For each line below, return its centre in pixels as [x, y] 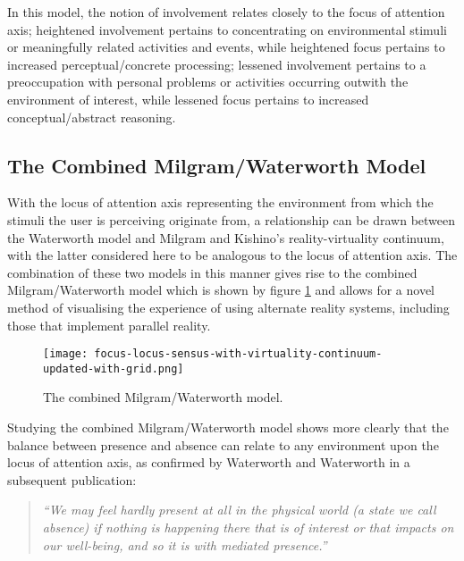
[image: [66, 354]
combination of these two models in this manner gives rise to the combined [212, 272]
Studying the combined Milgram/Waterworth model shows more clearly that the [228, 427]
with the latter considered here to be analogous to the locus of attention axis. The [232, 255]
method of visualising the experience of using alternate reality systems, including [228, 307]
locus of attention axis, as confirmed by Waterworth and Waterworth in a [209, 462]
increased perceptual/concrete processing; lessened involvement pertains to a [217, 64]
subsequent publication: [72, 479]
